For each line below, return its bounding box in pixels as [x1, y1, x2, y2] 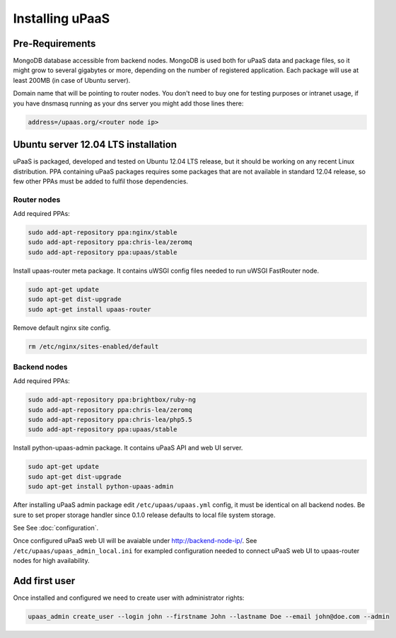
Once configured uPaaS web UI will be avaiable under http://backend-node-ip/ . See [13, 537, 257, 545]
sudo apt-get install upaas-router [28, 305, 151, 313]
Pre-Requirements [13, 38, 96, 50]
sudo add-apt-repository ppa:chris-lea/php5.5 [28, 416, 192, 424]
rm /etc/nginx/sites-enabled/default [28, 342, 159, 351]
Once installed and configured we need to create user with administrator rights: [13, 593, 245, 602]
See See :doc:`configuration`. [13, 523, 99, 532]
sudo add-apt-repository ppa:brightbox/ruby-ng [28, 396, 196, 404]
